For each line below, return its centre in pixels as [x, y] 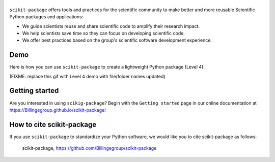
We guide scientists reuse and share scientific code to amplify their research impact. [111, 26]
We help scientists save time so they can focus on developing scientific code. [104, 33]
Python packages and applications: [46, 17]
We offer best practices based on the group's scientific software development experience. [117, 40]
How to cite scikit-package [53, 124]
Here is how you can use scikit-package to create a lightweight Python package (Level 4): [107, 67]
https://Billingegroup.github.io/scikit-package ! [58, 110]
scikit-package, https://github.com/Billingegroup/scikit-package [89, 148]
